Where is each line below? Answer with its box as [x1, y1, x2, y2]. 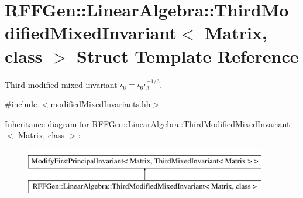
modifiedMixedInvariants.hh [50, 97, 151, 110]
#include [5, 97, 37, 110]
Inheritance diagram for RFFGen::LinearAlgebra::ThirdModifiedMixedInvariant [5, 117, 290, 129]
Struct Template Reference [77, 43, 299, 67]
